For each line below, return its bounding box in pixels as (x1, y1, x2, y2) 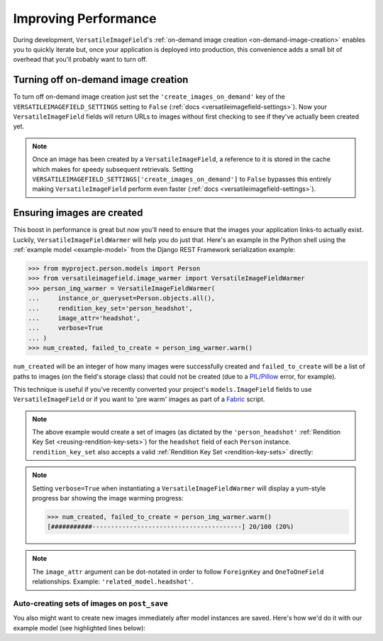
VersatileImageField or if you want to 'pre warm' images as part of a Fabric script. (13, 395, 265, 404)
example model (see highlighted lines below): (13, 623, 145, 632)
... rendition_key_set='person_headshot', (28, 304, 193, 312)
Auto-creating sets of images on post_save (13, 598, 168, 608)
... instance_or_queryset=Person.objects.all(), (28, 295, 216, 302)
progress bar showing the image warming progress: (32, 494, 184, 503)
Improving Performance (13, 11, 157, 26)
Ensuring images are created (13, 207, 143, 219)
